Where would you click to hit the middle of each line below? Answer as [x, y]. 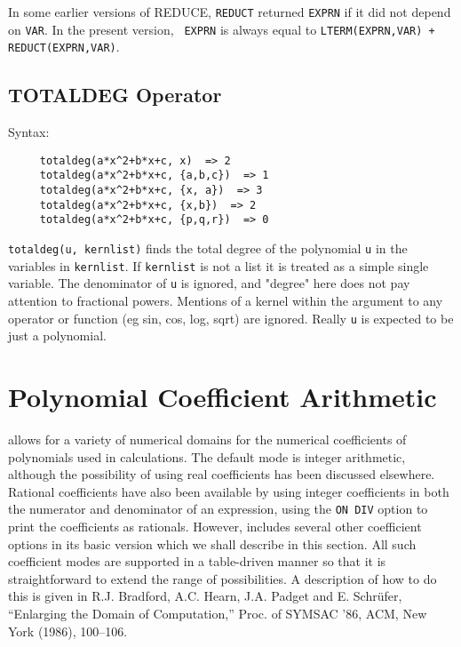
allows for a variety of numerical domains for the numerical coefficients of [207, 439]
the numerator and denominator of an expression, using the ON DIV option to [218, 509]
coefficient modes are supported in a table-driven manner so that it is [197, 561]
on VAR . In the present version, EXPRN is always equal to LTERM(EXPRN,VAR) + [222, 29]
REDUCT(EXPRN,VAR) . [64, 47]
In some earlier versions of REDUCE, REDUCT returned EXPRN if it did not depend [230, 12]
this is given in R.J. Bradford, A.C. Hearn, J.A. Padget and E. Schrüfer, [205, 596]
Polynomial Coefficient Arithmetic [223, 397]
